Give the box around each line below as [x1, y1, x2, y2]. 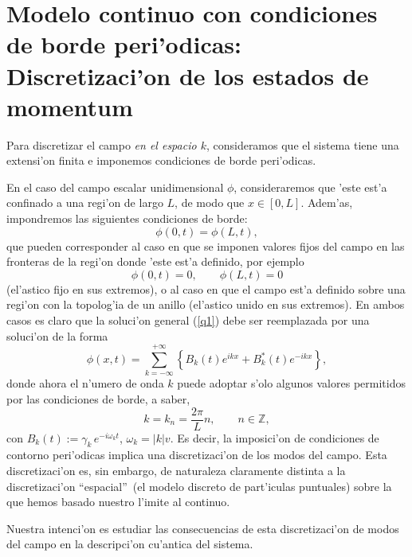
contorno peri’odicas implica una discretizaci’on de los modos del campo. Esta [6, 446, 387, 463]
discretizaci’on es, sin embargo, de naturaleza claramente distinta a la [6, 462, 346, 478]
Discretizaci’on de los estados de [6, 59, 369, 92]
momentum [6, 90, 133, 123]
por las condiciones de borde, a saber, [6, 390, 190, 407]
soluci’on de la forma [6, 327, 108, 344]
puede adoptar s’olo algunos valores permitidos [177, 375, 406, 391]
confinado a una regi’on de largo [6, 194, 163, 211]
